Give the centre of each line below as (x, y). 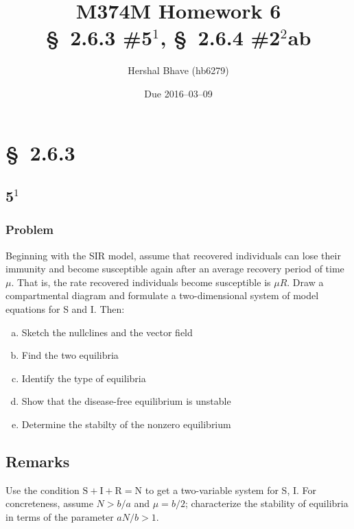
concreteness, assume (49, 503)
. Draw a (305, 282)
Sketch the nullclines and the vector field (107, 332)
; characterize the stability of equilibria (267, 503)
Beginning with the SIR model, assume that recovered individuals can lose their (173, 255)
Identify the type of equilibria (84, 378)
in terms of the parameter (60, 517)
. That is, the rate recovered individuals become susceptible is (141, 282)
